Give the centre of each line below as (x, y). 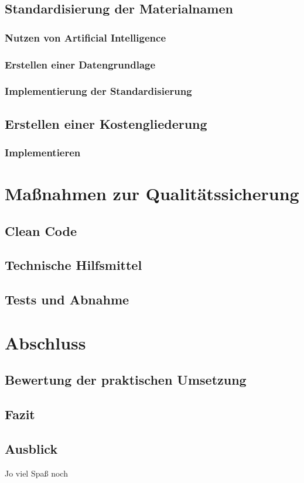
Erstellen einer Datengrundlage (80, 64)
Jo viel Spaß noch (36, 473)
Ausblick (31, 448)
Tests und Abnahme (67, 299)
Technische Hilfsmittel (74, 265)
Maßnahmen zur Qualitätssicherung (152, 193)
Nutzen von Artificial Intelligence (85, 37)
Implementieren (43, 153)
